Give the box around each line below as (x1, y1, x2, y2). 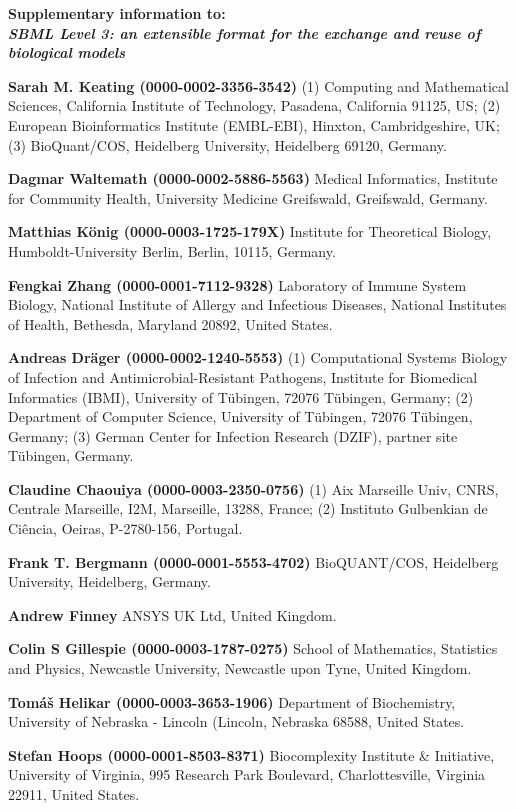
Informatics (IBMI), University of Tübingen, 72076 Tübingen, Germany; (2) (8, 386, 474, 407)
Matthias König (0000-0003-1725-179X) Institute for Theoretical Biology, (8, 221, 492, 242)
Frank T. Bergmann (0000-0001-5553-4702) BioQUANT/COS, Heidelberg (8, 551, 499, 572)
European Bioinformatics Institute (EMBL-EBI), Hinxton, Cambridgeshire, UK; (8, 114, 500, 135)
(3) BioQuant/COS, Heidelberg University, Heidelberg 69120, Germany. (8, 134, 447, 155)
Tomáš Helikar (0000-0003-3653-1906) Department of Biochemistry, (8, 691, 456, 712)
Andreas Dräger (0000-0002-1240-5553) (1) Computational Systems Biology (8, 347, 508, 368)
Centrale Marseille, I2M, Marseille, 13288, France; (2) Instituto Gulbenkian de (8, 498, 488, 519)
